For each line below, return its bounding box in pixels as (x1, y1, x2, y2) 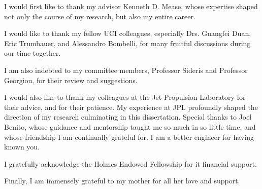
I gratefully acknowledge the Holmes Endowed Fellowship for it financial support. (4, 158, 257, 169)
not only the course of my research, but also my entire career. (4, 11, 195, 21)
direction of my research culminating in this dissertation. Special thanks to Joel (4, 111, 252, 122)
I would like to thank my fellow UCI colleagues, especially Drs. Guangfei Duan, (4, 28, 251, 39)
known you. (4, 141, 40, 152)
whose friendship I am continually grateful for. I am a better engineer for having (4, 131, 254, 142)
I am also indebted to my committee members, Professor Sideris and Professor (4, 64, 248, 75)
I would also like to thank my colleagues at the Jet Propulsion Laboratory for (4, 92, 246, 102)
